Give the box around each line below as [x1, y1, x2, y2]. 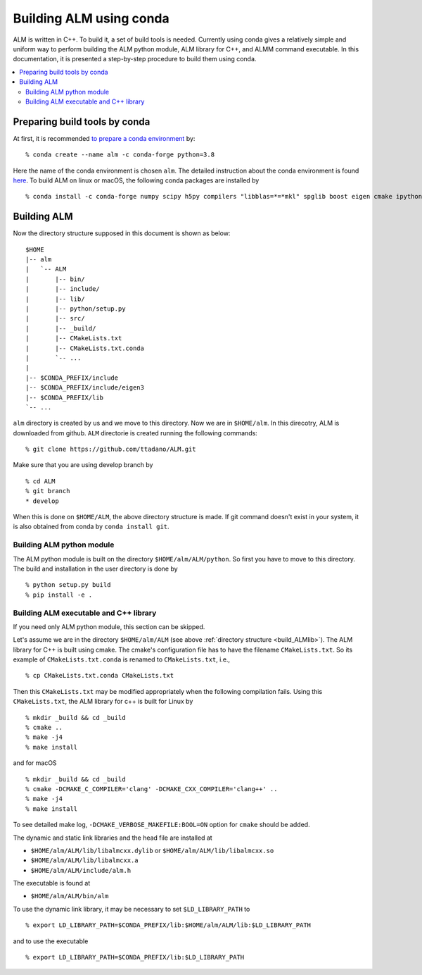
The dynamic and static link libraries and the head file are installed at [13, 833, 212, 842]
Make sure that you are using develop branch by [13, 461, 153, 469]
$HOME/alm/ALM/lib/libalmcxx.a [30, 857, 139, 864]
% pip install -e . [25, 590, 93, 599]
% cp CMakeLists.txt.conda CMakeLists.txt [25, 671, 174, 680]
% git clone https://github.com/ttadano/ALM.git [25, 445, 196, 454]
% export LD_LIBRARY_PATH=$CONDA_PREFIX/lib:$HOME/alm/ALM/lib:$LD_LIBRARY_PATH [25, 921, 312, 929]
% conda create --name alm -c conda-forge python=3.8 [25, 151, 215, 159]
